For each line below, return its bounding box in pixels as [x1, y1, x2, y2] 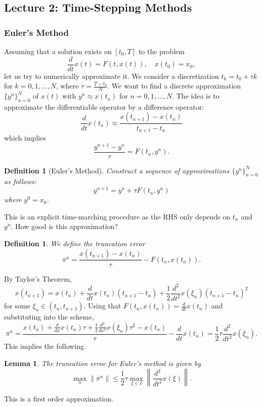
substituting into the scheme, [4, 311, 94, 322]
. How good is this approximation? [11, 221, 118, 232]
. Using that [83, 300, 121, 311]
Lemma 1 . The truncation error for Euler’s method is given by [4, 357, 201, 368]
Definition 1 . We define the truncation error [4, 238, 145, 248]
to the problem [138, 46, 185, 56]
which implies [4, 132, 46, 143]
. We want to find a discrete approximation [107, 80, 241, 91]
